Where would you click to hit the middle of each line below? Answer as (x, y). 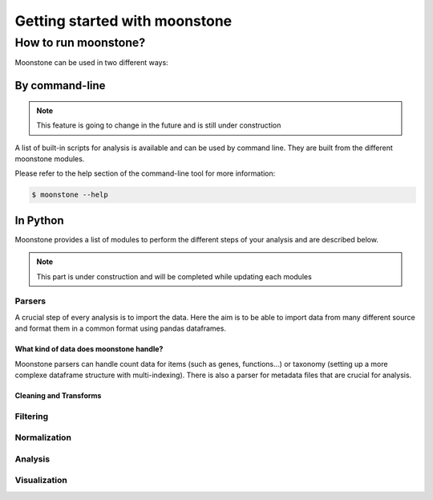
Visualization (41, 480)
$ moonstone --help (70, 195)
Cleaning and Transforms (58, 395)
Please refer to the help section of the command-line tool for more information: (145, 173)
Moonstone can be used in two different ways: (91, 63)
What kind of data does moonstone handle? (89, 349)
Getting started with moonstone (123, 21)
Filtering (31, 416)
